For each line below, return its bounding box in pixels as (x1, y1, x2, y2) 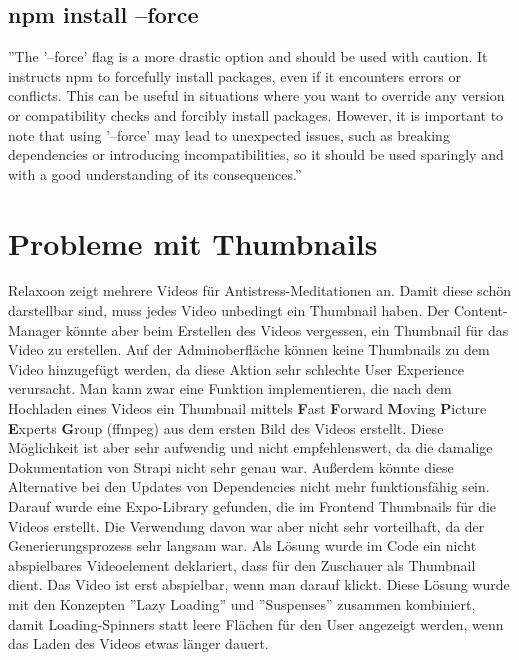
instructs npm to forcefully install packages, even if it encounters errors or (8, 65, 462, 86)
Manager (8, 319, 62, 340)
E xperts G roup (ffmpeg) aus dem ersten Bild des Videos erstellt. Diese (8, 417, 444, 438)
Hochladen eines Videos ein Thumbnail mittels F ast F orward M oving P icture (8, 398, 487, 419)
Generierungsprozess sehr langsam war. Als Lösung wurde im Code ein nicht (8, 535, 477, 556)
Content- (454, 300, 508, 321)
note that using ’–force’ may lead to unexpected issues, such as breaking (8, 124, 450, 145)
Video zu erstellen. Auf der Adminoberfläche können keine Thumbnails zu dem (8, 339, 490, 360)
